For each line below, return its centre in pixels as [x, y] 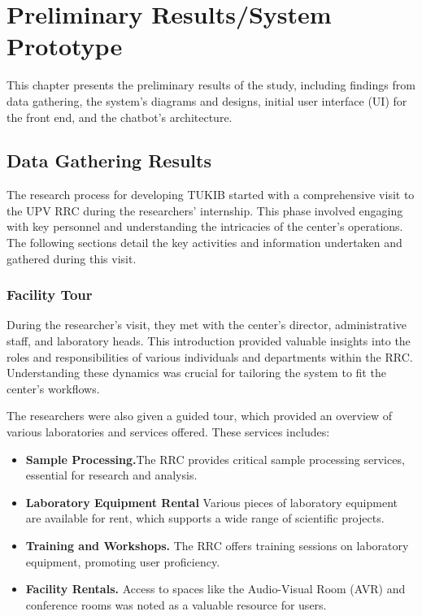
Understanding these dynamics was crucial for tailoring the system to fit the [196, 373]
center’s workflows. [53, 388]
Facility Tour [50, 295]
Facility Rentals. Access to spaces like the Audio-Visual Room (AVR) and [215, 589]
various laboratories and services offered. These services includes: [168, 432]
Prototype [65, 46]
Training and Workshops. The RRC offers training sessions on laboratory [217, 546]
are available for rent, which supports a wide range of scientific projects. [205, 518]
